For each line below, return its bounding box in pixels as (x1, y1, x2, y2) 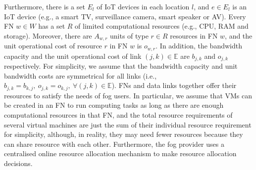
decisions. (4, 158, 33, 168)
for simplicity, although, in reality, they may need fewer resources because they (4, 129, 243, 139)
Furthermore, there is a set (4, 1, 85, 11)
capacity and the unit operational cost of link (4, 50, 142, 61)
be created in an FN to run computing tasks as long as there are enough (4, 100, 224, 110)
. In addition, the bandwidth (155, 41, 242, 51)
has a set (38, 21, 65, 31)
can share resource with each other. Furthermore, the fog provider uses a (4, 138, 224, 149)
